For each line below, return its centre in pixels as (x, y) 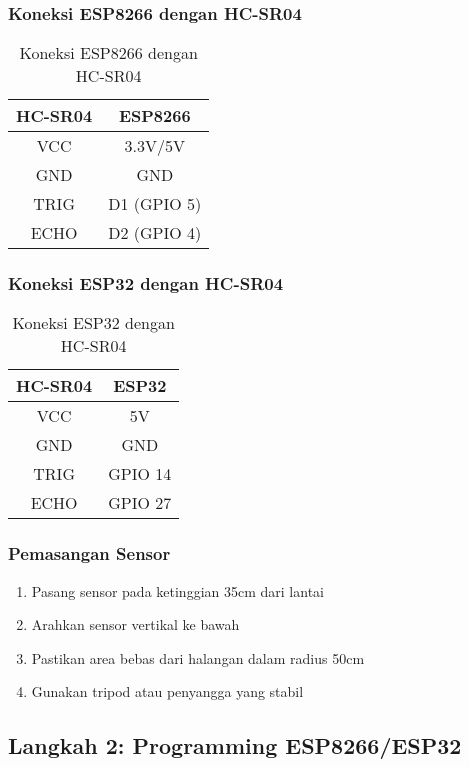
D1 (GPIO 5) (155, 204)
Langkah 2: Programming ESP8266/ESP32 (235, 745)
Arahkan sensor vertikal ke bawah (135, 624)
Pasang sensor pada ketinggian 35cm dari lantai (177, 590)
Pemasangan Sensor (89, 553)
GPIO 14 (140, 474)
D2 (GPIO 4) (155, 233)
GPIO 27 (140, 503)
